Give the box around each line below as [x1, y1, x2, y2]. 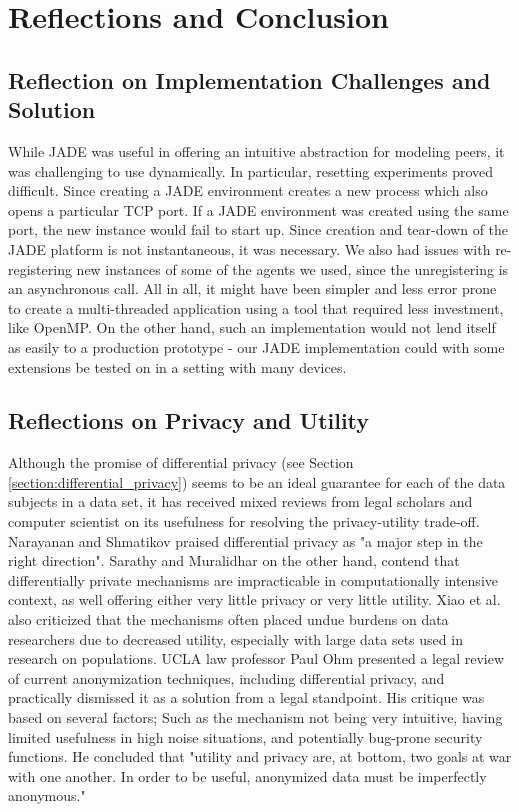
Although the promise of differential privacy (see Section [8, 452, 354, 473]
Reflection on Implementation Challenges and [8, 64, 491, 95]
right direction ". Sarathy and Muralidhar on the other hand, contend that [8, 550, 460, 571]
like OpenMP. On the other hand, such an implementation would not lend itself [8, 317, 496, 338]
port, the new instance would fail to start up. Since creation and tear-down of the [8, 219, 509, 240]
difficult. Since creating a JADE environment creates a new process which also [8, 180, 488, 201]
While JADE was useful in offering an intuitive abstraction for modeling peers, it [8, 140, 505, 161]
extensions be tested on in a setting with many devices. [8, 356, 347, 377]
